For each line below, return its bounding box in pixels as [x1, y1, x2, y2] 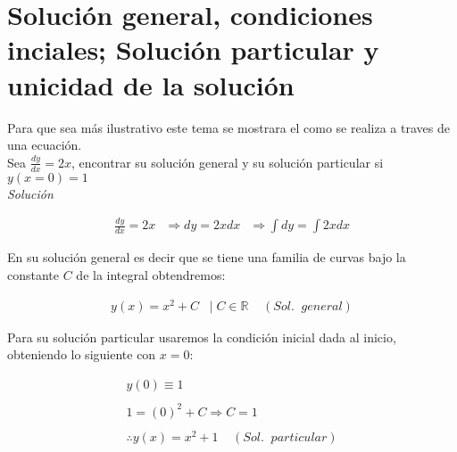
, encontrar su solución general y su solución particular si [71, 152, 384, 171]
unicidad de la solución [7, 66, 295, 103]
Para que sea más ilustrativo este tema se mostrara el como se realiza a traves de [7, 118, 450, 136]
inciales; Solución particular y [7, 31, 379, 68]
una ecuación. [7, 136, 82, 154]
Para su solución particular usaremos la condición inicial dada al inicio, [7, 327, 396, 346]
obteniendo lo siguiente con [7, 345, 156, 364]
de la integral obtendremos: [76, 266, 226, 284]
